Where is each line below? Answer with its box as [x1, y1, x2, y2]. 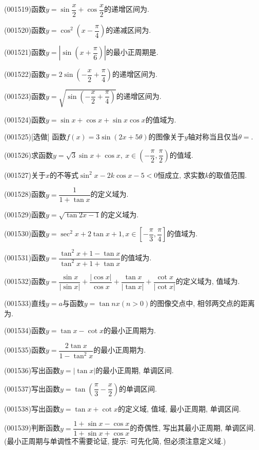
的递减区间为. [106, 25, 151, 35]
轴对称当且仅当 [188, 131, 238, 142]
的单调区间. [119, 383, 157, 394]
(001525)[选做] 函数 [4, 131, 67, 142]
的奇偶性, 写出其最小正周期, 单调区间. [130, 422, 256, 433]
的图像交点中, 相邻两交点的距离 [150, 298, 255, 309]
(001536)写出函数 [4, 365, 60, 376]
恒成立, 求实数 [157, 169, 205, 180]
